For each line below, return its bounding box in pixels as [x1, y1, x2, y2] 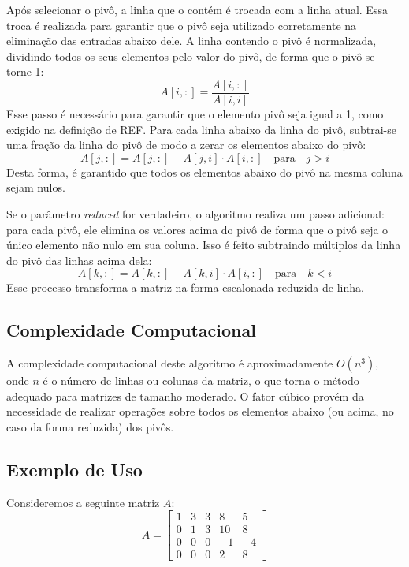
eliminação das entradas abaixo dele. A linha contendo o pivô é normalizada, [6, 32, 377, 49]
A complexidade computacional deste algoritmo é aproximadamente [6, 355, 333, 371]
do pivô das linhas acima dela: [6, 252, 152, 268]
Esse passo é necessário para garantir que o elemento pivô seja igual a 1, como [6, 106, 384, 122]
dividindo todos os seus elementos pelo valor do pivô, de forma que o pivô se [6, 47, 375, 64]
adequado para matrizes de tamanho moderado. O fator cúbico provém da [6, 387, 364, 404]
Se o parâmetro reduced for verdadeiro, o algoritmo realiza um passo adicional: [6, 206, 385, 222]
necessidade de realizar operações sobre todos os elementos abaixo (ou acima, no [6, 403, 394, 420]
